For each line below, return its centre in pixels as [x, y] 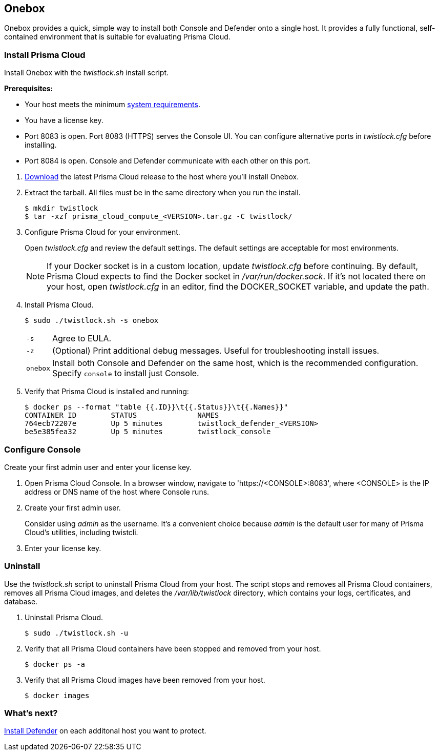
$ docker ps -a [55, 664]
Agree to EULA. [82, 339]
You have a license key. [64, 120]
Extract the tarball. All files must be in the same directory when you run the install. [163, 193]
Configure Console [43, 449]
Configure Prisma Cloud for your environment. [102, 232]
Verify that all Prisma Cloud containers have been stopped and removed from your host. [173, 648]
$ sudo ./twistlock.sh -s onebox [92, 321]
